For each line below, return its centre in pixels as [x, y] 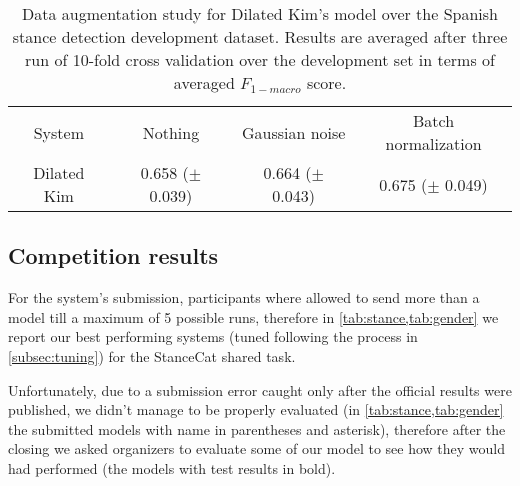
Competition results [113, 255]
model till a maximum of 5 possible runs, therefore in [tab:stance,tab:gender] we [253, 316]
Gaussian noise [293, 132]
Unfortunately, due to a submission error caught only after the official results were [260, 389]
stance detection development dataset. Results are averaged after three [260, 36]
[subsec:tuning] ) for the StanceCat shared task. [152, 355]
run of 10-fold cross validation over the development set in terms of [260, 59]
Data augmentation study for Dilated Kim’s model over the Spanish [260, 13]
